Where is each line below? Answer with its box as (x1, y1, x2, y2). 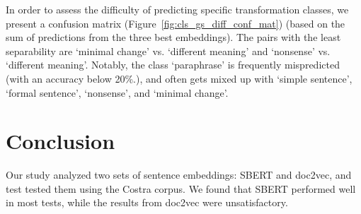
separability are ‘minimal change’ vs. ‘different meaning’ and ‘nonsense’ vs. (6, 43, 331, 58)
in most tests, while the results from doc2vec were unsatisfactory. (6, 195, 288, 210)
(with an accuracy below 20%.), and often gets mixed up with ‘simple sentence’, (6, 71, 353, 85)
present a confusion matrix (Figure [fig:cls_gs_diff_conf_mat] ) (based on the (6, 16, 345, 30)
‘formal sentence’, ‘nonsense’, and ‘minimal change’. (6, 85, 229, 100)
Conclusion (6, 126, 115, 155)
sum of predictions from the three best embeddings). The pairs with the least (6, 30, 341, 44)
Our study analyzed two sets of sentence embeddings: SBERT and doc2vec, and (6, 167, 352, 182)
